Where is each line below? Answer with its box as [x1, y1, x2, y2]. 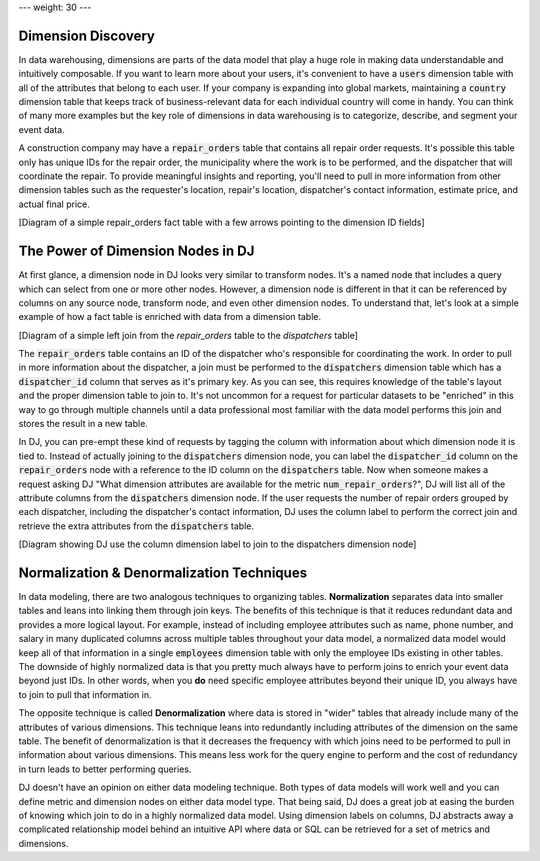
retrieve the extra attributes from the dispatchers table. [18, 520, 255, 532]
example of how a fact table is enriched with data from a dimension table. [18, 311, 322, 323]
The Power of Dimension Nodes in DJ [18, 243, 255, 260]
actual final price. [18, 198, 90, 210]
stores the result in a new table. [18, 418, 149, 430]
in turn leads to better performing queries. [18, 763, 192, 775]
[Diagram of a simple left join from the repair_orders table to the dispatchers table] [18, 329, 359, 341]
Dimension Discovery [18, 27, 155, 44]
